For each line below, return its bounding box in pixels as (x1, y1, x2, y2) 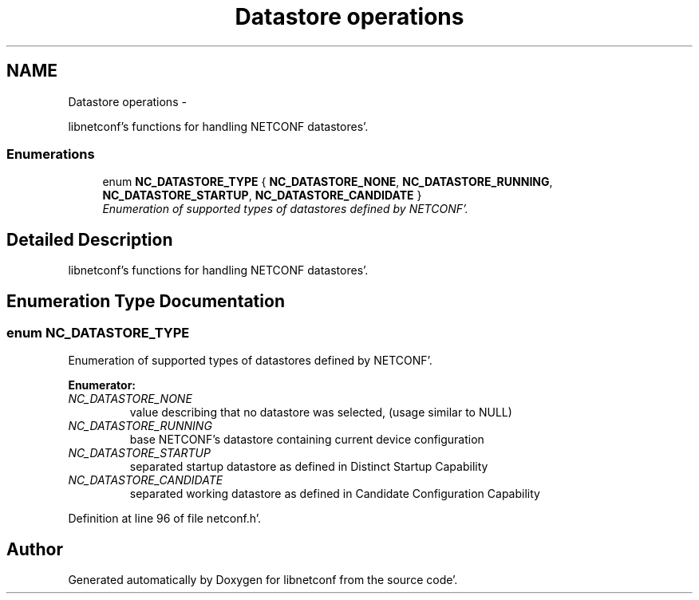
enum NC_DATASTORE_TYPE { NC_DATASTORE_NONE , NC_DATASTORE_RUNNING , (102, 175, 553, 189)
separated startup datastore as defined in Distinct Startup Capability (129, 460, 488, 474)
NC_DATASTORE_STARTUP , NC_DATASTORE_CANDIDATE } (102, 188, 422, 203)
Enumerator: (68, 378, 136, 393)
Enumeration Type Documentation (6, 290, 285, 311)
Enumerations (6, 145, 95, 162)
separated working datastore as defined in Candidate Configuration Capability (129, 487, 540, 501)
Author (6, 539, 63, 559)
